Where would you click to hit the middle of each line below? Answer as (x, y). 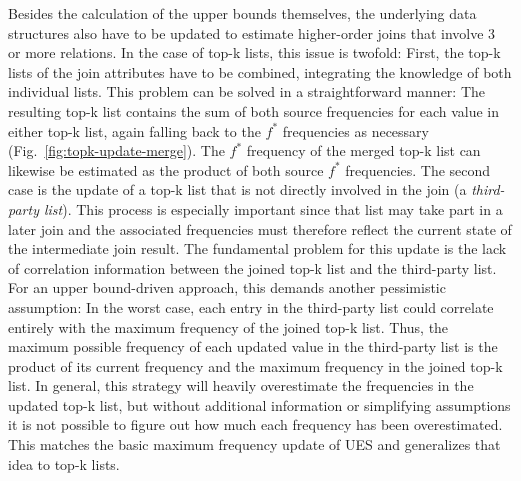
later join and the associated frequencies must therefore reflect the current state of (260, 228)
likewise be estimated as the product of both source (166, 169)
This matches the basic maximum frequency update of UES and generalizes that (254, 444)
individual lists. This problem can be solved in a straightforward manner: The (247, 91)
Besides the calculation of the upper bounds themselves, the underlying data (242, 13)
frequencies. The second (418, 169)
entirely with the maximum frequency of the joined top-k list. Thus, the (228, 326)
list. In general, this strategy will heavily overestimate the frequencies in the (241, 385)
